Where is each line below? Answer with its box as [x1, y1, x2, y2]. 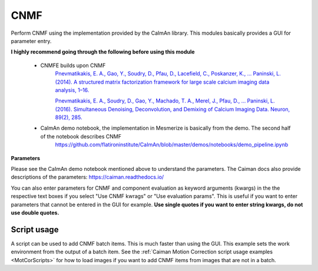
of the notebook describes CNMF [40, 133, 122, 140]
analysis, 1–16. [55, 86, 90, 94]
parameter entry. [11, 37, 52, 44]
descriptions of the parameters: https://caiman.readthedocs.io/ [11, 174, 164, 181]
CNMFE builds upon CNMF [40, 62, 106, 69]
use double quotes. [11, 209, 59, 216]
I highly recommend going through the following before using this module [11, 48, 195, 55]
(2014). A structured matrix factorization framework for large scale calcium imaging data [55, 78, 270, 85]
